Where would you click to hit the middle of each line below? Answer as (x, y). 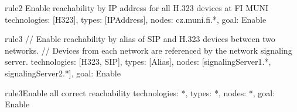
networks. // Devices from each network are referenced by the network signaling (148, 50)
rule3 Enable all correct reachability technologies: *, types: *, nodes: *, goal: (140, 92)
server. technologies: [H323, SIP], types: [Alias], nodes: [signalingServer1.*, (138, 62)
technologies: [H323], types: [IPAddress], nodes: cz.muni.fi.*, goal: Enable (136, 19)
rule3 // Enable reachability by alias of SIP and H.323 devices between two (140, 39)
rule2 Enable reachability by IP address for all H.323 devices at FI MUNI (137, 8)
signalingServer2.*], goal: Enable (63, 73)
